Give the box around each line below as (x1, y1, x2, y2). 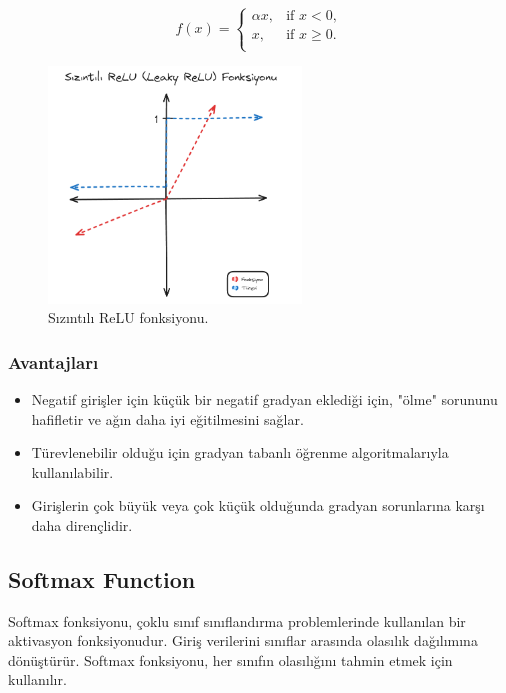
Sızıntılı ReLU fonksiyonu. (48, 307, 209, 328)
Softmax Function (8, 563, 196, 594)
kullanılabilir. (31, 461, 114, 482)
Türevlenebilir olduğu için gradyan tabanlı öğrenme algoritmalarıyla (31, 442, 449, 463)
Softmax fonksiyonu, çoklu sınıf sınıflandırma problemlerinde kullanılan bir (8, 610, 466, 631)
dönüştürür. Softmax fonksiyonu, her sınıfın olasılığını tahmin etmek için (8, 649, 453, 670)
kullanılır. (8, 669, 67, 690)
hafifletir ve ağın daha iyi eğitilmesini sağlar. (31, 408, 304, 429)
